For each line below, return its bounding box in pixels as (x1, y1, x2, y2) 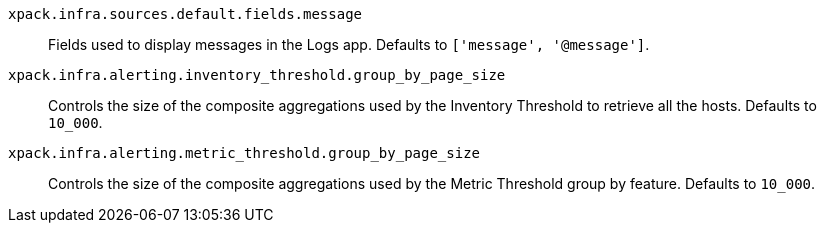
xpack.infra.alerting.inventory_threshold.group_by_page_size (8, 67, 506, 83)
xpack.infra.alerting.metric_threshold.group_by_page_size (8, 145, 481, 161)
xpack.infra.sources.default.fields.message (8, 6, 363, 22)
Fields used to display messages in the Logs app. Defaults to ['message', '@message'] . (48, 36, 650, 53)
